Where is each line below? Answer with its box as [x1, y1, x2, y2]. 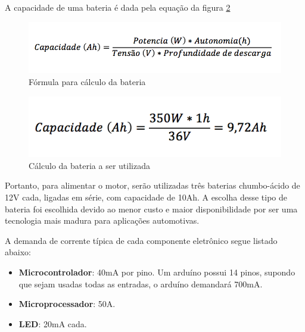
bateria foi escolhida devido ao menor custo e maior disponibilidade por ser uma [5, 202, 298, 215]
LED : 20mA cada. [18, 317, 87, 330]
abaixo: [5, 246, 31, 258]
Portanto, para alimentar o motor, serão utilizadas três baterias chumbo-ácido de [5, 179, 300, 192]
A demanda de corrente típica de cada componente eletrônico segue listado [5, 234, 278, 246]
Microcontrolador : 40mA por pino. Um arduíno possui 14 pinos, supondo [18, 266, 295, 278]
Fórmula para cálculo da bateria [29, 76, 146, 88]
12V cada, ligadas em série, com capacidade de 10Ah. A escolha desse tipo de [5, 191, 288, 203]
